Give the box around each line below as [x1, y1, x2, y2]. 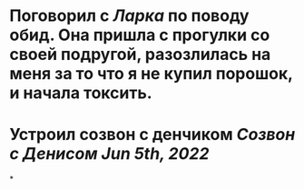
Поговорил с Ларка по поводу [9, 5, 250, 26]
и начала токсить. [9, 83, 152, 104]
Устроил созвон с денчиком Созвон [9, 124, 296, 145]
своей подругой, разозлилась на [9, 45, 271, 65]
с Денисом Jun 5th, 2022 [9, 144, 210, 164]
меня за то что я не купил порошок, [9, 64, 293, 85]
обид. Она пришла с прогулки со [9, 25, 270, 45]
